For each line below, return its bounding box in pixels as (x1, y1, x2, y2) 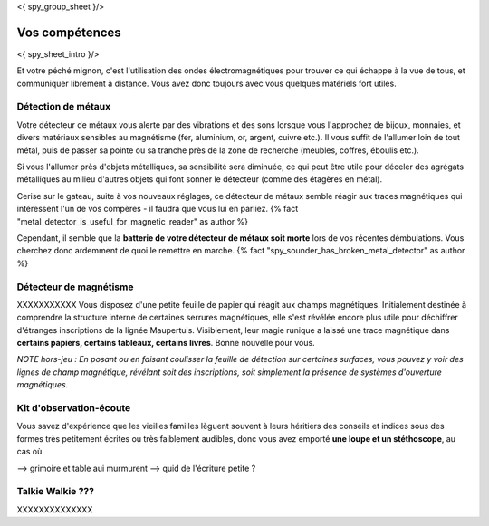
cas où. (16, 446, 45, 457)
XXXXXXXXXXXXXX (16, 503, 93, 515)
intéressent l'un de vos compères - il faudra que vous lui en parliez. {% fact (16, 204, 299, 215)
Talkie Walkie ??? (16, 485, 95, 498)
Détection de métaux (16, 100, 111, 113)
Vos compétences (16, 24, 121, 40)
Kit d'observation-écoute (16, 401, 131, 414)
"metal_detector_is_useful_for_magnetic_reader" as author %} (16, 215, 249, 226)
